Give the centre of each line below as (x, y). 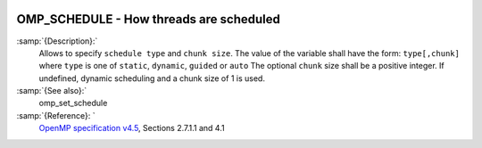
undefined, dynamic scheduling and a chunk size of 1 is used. (152, 78)
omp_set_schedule (73, 103)
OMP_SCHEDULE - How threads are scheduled (149, 19)
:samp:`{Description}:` (57, 41)
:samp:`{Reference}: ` (56, 115)
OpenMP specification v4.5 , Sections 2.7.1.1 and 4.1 (132, 128)
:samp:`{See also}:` (52, 91)
